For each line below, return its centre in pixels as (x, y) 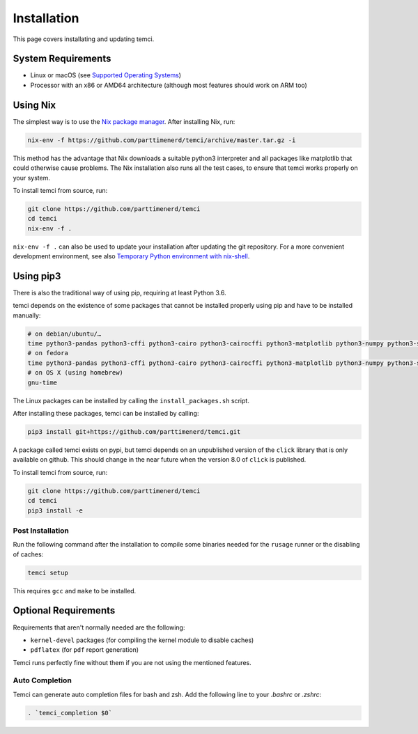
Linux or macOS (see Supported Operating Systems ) (106, 75)
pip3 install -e (55, 510)
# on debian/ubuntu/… (64, 334)
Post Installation (41, 531)
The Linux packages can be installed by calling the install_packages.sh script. (131, 400)
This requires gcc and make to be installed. (75, 591)
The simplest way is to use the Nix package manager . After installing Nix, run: (124, 121)
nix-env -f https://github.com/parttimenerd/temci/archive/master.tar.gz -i (162, 140)
